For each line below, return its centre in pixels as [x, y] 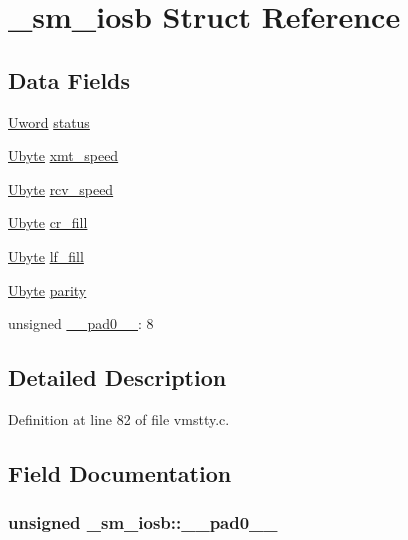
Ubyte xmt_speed [63, 155]
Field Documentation [120, 472]
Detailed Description [117, 377]
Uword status [49, 121]
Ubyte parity [47, 289]
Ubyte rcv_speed [61, 188]
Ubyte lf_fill [46, 255]
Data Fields [69, 79]
